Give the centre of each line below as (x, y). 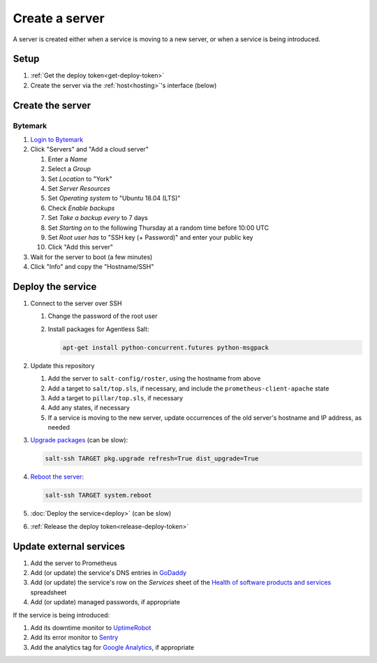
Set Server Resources (79, 188)
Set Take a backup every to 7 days (98, 218)
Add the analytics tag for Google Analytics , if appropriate (112, 647)
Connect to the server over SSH (76, 303)
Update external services (69, 546)
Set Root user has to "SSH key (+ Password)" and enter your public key (150, 237)
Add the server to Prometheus (74, 563)
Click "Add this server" (80, 247)
